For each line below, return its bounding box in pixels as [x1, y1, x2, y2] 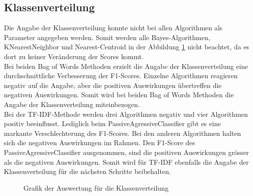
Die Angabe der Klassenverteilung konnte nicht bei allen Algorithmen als [4, 22, 223, 33]
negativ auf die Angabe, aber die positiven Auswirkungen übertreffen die [4, 80, 222, 90]
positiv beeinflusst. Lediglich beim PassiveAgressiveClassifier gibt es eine [4, 118, 221, 129]
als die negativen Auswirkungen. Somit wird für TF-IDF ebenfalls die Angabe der [4, 156, 249, 167]
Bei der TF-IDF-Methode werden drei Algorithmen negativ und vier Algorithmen [4, 109, 248, 119]
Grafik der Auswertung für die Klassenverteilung [23, 182, 169, 193]
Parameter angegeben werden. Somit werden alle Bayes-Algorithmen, [4, 32, 211, 42]
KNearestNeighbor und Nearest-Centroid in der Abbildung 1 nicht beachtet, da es [4, 42, 250, 52]
